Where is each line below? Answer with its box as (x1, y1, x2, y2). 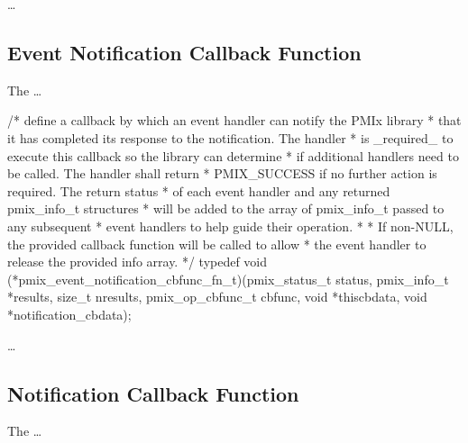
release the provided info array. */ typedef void (7, 252, 268, 271)
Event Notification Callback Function (7, 38, 362, 66)
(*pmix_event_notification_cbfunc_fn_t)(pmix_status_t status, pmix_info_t (7, 269, 449, 288)
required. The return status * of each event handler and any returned (7, 181, 390, 200)
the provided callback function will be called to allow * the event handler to (7, 234, 427, 253)
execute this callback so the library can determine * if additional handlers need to (7, 146, 459, 165)
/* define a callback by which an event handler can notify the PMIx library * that (7, 111, 462, 130)
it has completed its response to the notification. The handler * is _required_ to (7, 128, 454, 147)
